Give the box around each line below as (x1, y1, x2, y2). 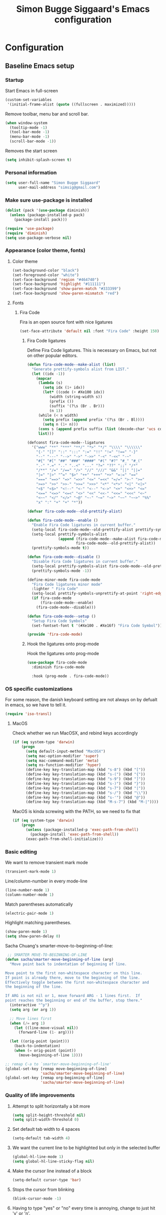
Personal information (5, 169, 57, 176)
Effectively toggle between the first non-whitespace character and (5, 980, 149, 985)
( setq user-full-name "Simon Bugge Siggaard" (5, 180, 100, 185)
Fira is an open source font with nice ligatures (19, 319, 113, 325)
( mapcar (36, 376, 52, 381)
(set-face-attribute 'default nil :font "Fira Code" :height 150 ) (19, 329, 160, 334)
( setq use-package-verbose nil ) (5, 235, 72, 240)
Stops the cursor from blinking (12, 1186, 75, 1192)
